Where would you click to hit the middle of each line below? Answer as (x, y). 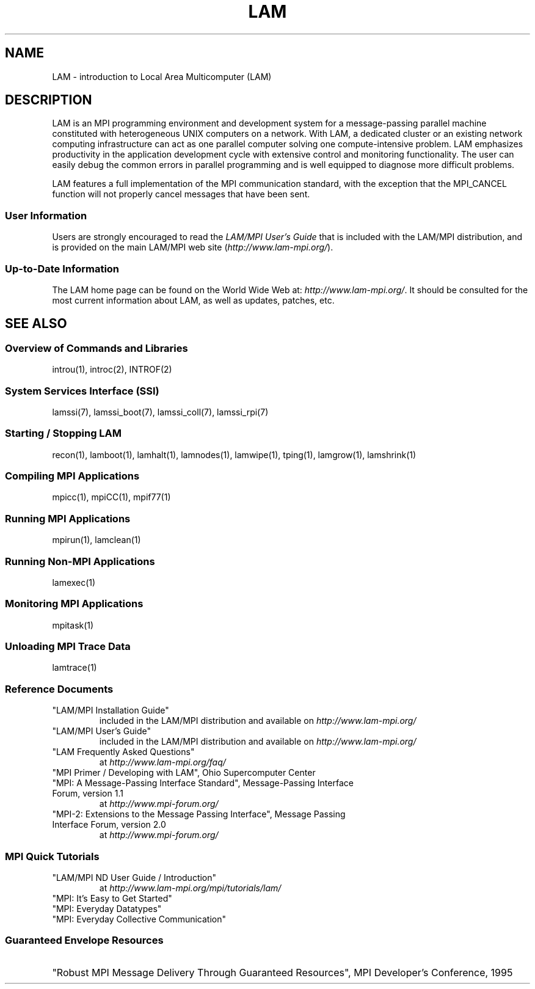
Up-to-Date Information (62, 268)
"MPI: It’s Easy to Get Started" (112, 898)
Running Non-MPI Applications (80, 561)
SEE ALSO (36, 324)
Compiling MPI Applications (72, 476)
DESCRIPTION (49, 100)
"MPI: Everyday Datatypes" (107, 908)
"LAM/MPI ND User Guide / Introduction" (134, 877)
